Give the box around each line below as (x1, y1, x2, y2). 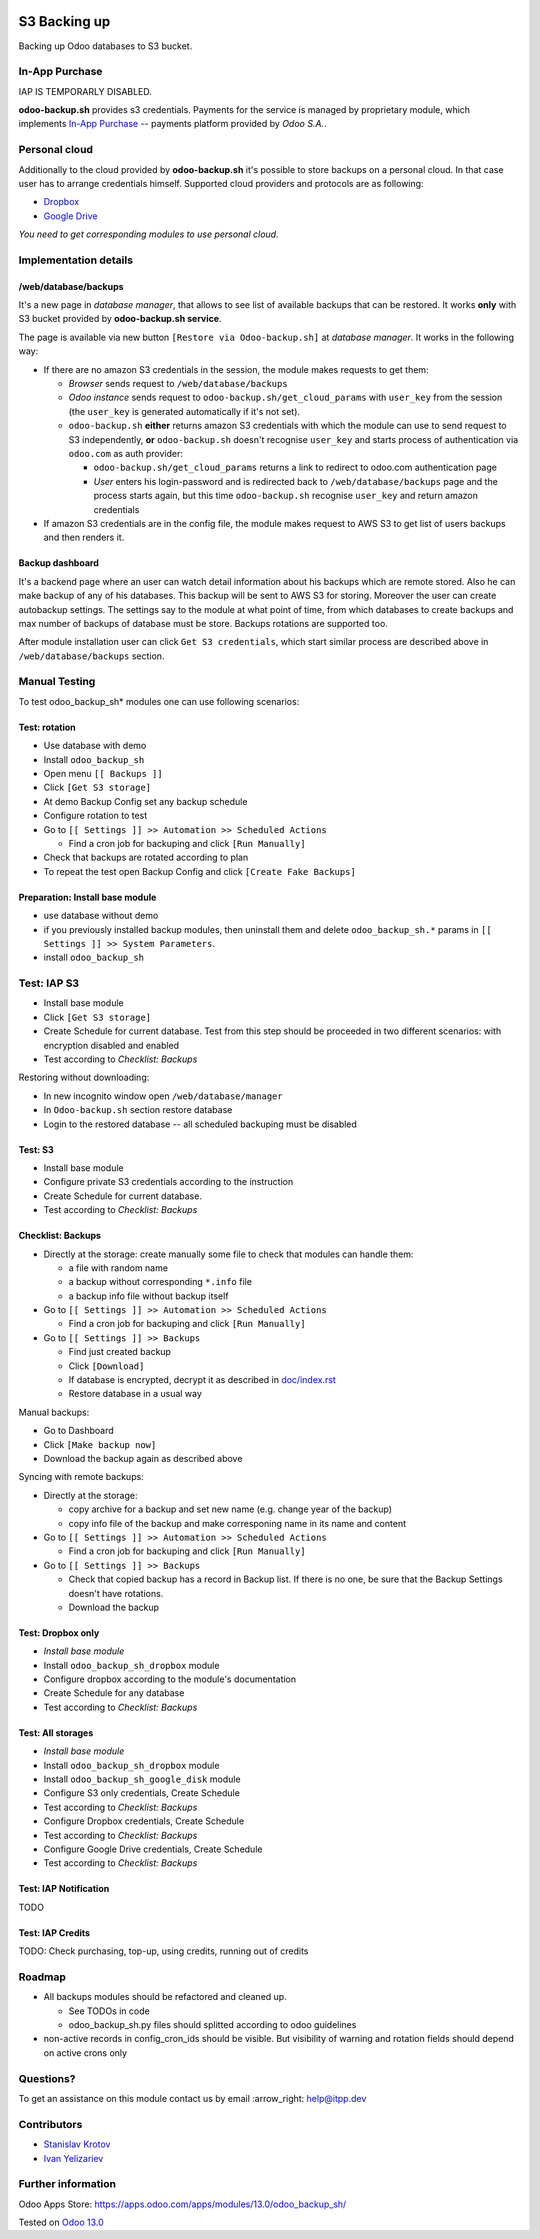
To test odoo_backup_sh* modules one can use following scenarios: (18, 695, 300, 707)
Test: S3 (18, 1143, 54, 1155)
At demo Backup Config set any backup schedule (43, 795, 248, 807)
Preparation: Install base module (18, 891, 157, 903)
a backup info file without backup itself (68, 1290, 229, 1302)
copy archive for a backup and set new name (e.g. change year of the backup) (68, 1503, 393, 1515)
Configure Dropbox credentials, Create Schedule (43, 1815, 245, 1827)
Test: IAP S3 (18, 976, 80, 990)
